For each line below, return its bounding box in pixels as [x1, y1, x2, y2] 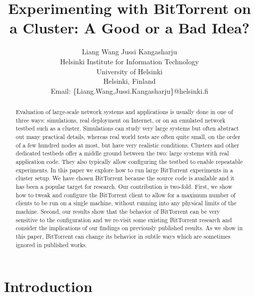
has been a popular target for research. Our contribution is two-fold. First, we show [15, 182, 233, 190]
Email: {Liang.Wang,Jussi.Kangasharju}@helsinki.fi [50, 85, 209, 96]
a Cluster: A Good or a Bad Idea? [9, 17, 250, 38]
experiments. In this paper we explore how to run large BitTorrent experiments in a [15, 165, 233, 174]
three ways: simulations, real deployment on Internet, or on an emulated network [15, 116, 226, 124]
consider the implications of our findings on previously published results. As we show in [15, 224, 243, 232]
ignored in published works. [15, 240, 87, 249]
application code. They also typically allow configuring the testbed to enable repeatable [15, 157, 243, 166]
